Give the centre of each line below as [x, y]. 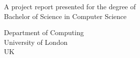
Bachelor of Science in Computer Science [65, 16]
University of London [36, 42]
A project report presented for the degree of [70, 6]
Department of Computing [44, 32]
